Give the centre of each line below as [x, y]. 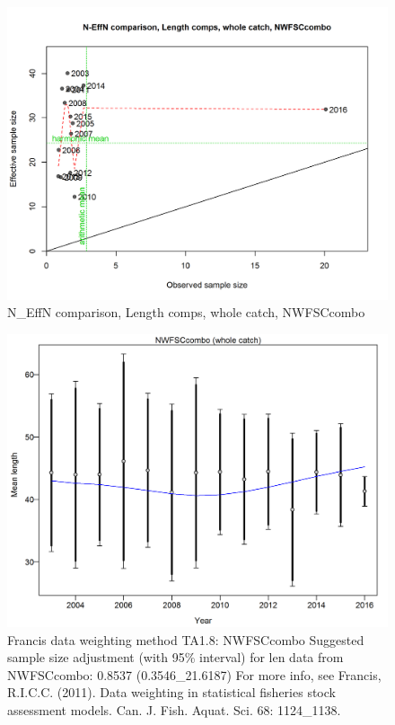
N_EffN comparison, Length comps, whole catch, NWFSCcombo [186, 312]
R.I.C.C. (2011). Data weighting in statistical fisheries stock [171, 692]
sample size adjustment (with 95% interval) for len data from [176, 657]
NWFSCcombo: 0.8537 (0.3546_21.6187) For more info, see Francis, [194, 674]
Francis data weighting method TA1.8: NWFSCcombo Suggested [186, 639]
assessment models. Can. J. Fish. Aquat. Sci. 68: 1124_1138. [174, 709]
